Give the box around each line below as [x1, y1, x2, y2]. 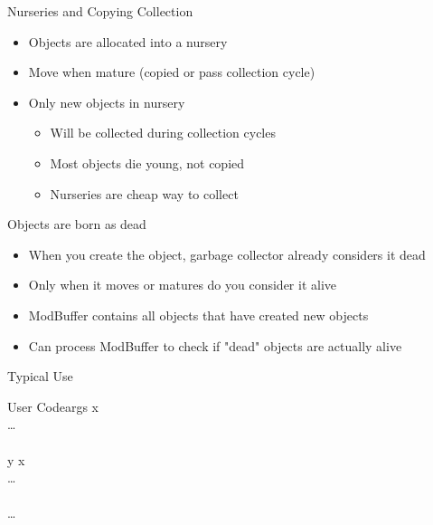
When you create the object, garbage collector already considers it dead [28, 244, 426, 263]
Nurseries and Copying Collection [7, 2, 193, 20]
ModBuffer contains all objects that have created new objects [28, 305, 369, 324]
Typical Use [7, 367, 73, 386]
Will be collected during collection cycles [50, 123, 276, 142]
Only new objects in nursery [28, 92, 185, 111]
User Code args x [7, 396, 99, 415]
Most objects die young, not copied [50, 153, 245, 172]
